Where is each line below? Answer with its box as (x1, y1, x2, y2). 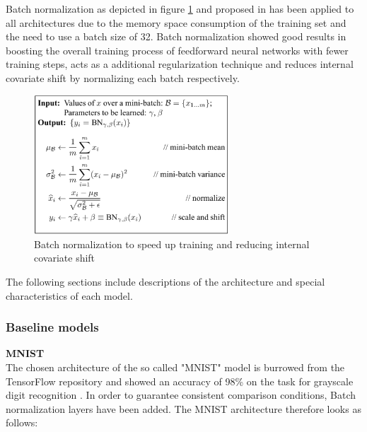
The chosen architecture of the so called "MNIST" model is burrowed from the (6, 359, 345, 374)
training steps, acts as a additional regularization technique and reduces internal (6, 57, 354, 71)
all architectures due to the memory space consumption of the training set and (6, 15, 346, 30)
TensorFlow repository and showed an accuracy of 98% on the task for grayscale (6, 373, 354, 388)
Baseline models (6, 318, 99, 336)
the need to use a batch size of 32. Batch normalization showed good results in (6, 29, 346, 44)
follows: (6, 415, 38, 430)
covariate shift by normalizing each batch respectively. (6, 70, 240, 85)
